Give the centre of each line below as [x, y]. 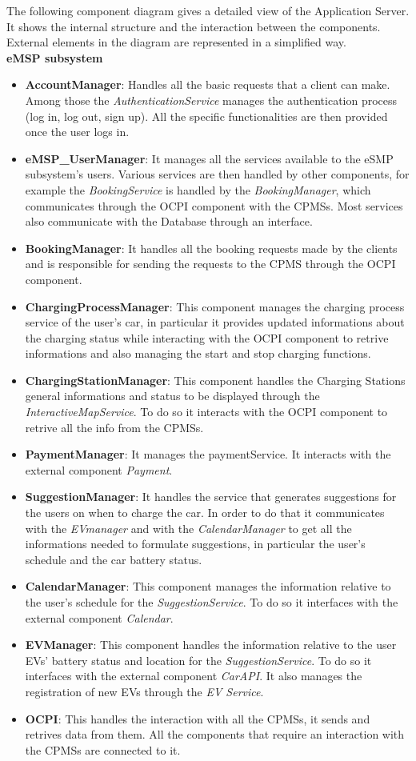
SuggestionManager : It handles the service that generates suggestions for [211, 497]
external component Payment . [99, 469]
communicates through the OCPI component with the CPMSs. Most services [214, 205]
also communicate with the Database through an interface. [169, 221]
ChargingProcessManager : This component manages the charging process [215, 306]
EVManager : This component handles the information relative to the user [211, 645]
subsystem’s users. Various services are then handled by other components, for [217, 174]
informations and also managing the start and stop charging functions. [198, 353]
